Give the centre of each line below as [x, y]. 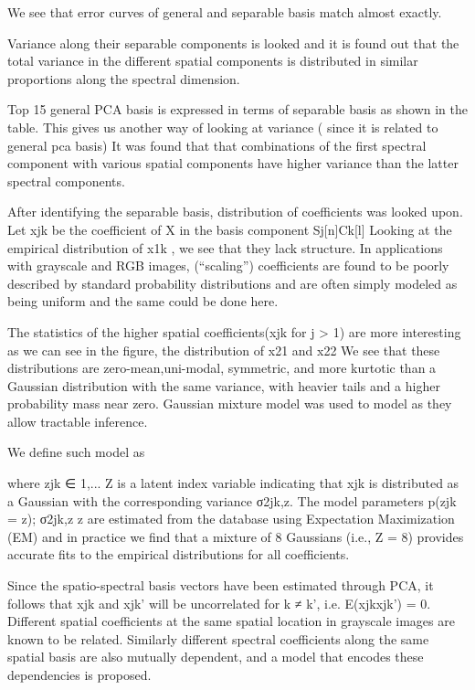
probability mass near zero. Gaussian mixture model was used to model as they [230, 403]
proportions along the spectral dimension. [124, 78]
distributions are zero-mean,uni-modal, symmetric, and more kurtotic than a [222, 368]
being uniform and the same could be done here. [143, 301]
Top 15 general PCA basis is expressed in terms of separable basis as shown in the [237, 109]
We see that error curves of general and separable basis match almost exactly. [225, 12]
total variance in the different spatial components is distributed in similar [213, 61]
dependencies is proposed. [79, 674]
